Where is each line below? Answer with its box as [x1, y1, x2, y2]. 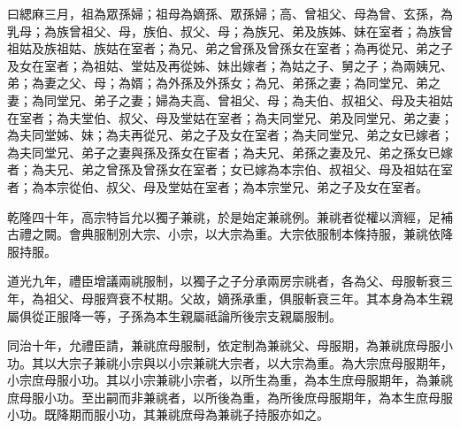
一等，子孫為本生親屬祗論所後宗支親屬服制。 [80, 306, 341, 325]
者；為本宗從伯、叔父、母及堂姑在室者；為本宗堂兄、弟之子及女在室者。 [7, 177, 428, 195]
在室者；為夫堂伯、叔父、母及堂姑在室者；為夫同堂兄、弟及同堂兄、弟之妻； [7, 108, 453, 126]
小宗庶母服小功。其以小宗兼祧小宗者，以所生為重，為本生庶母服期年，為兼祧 [7, 371, 453, 389]
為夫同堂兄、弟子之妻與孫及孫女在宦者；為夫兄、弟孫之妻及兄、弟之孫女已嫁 [7, 142, 453, 161]
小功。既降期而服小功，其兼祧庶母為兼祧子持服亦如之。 [7, 405, 329, 424]
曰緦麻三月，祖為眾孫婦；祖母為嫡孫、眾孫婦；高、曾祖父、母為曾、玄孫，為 [7, 4, 453, 22]
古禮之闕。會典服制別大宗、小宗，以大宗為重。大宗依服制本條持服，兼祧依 [7, 225, 441, 243]
